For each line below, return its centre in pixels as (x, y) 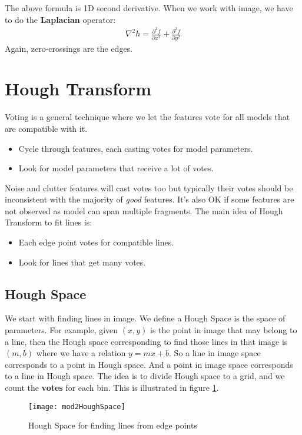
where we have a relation (81, 353)
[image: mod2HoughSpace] (77, 406)
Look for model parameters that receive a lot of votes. (116, 168)
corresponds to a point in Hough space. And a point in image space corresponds (149, 364)
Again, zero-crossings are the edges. (69, 48)
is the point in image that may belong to (224, 330)
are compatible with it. (46, 128)
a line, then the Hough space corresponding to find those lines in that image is (146, 341)
